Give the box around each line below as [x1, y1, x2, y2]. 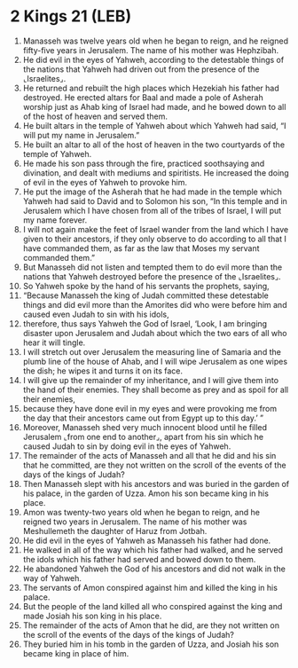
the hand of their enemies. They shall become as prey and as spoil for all [22, 384, 289, 395]
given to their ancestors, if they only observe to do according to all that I [22, 233, 287, 244]
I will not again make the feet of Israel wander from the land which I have [22, 224, 289, 234]
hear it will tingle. [22, 337, 86, 348]
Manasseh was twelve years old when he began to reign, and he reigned [22, 35, 289, 46]
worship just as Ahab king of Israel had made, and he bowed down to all [22, 101, 286, 112]
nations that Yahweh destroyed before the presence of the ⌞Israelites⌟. [22, 271, 282, 281]
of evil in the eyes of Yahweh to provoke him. [22, 177, 187, 187]
